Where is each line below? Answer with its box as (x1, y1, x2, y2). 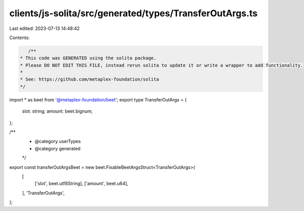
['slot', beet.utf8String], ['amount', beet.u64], (34, 181, 129, 187)
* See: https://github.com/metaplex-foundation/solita (20, 77, 159, 82)
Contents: (9, 34, 30, 41)
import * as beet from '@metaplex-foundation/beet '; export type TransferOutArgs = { (9, 96, 187, 102)
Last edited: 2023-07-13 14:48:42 (9, 25, 80, 31)
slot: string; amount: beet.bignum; (22, 108, 93, 114)
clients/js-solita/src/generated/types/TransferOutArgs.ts (9, 8, 258, 19)
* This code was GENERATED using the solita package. (20, 55, 157, 61)
